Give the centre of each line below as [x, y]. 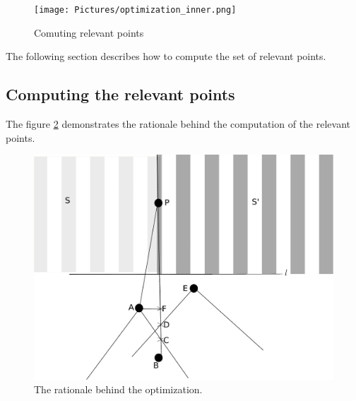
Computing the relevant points [120, 94]
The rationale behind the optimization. [118, 389]
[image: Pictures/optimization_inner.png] [135, 10]
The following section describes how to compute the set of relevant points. [166, 56]
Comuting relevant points [89, 32]
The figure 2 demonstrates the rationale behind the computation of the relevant [178, 124]
